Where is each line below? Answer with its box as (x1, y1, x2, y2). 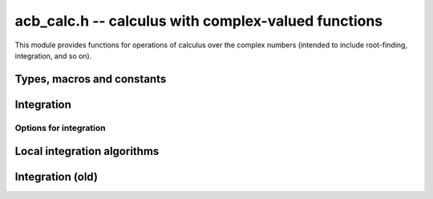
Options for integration (14, 122, 106, 133)
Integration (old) (14, 170, 98, 184)
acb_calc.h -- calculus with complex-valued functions (14, 12, 383, 30)
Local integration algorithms (14, 144, 160, 158)
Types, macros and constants (14, 72, 167, 86)
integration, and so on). (14, 51, 92, 60)
